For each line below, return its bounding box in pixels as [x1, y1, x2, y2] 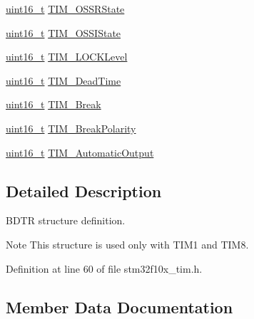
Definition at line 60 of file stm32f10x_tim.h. [6, 261, 203, 276]
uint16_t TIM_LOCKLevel [6, 49, 128, 64]
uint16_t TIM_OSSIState [6, 25, 121, 40]
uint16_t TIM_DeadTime [6, 73, 121, 88]
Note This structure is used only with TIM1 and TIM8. [6, 236, 249, 251]
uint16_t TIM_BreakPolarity [6, 120, 136, 135]
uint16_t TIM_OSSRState [6, 1, 125, 16]
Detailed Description [6, 179, 162, 202]
